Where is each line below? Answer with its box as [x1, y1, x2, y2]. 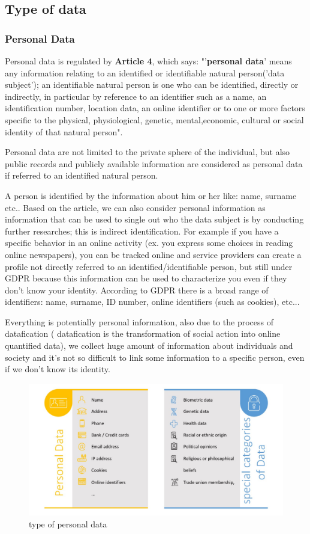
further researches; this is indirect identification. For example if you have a [5, 224, 279, 237]
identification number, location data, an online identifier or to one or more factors [5, 102, 305, 114]
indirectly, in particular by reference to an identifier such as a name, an [5, 90, 267, 102]
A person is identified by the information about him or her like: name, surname [5, 189, 297, 201]
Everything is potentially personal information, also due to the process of [5, 315, 273, 328]
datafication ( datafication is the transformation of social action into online [5, 327, 281, 340]
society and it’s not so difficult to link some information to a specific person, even [5, 351, 305, 363]
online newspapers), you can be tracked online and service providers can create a [5, 248, 302, 260]
